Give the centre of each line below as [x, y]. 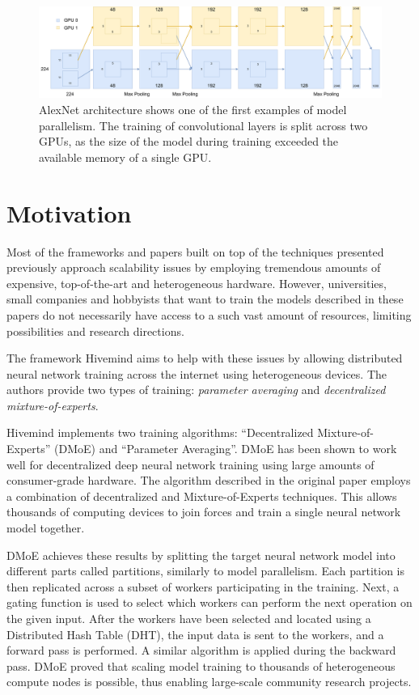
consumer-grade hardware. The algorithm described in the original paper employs [209, 480]
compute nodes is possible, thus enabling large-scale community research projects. [209, 682]
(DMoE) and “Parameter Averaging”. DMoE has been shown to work [226, 449]
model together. [46, 528]
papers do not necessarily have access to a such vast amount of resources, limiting [209, 314]
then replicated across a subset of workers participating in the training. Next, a [203, 586]
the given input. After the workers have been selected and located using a [189, 619]
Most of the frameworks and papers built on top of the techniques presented [195, 251]
